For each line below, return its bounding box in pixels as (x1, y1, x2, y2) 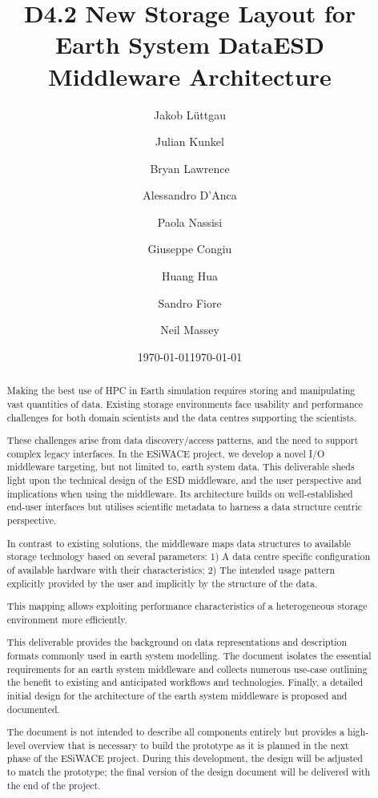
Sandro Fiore (158, 294, 222, 311)
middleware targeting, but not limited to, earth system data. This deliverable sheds (6, 460, 355, 474)
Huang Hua (161, 268, 218, 284)
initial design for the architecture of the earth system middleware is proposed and (6, 688, 348, 702)
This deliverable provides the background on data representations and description (6, 635, 348, 649)
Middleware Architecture (48, 59, 332, 92)
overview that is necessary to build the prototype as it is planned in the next (28, 738, 349, 752)
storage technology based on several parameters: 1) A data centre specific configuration (6, 550, 371, 563)
